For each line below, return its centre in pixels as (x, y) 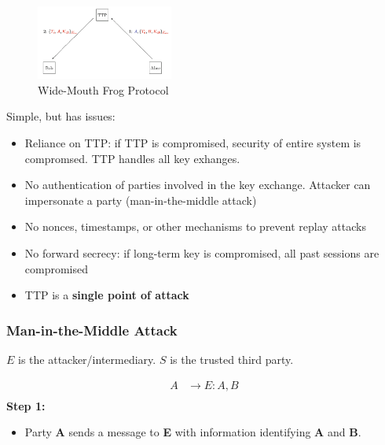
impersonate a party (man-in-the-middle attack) (141, 200)
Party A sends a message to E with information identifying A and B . (193, 432)
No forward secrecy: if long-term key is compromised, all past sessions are (202, 252)
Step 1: (26, 405)
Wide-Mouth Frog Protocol (103, 89)
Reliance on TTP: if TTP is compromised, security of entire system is (193, 142)
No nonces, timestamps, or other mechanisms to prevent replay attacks (195, 226)
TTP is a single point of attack (107, 295)
